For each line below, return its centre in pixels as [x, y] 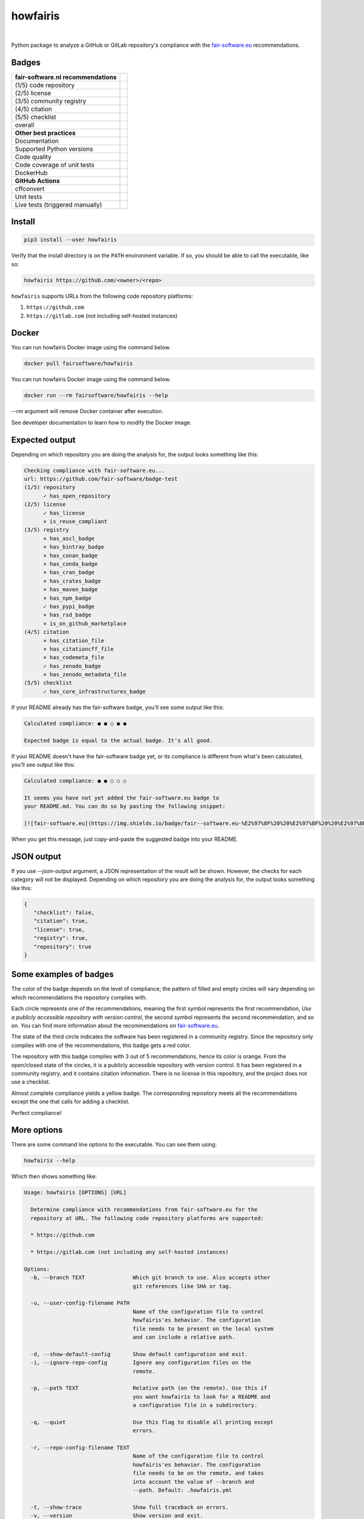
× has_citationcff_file [79, 649]
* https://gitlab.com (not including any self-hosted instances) [130, 1252]
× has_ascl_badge [69, 538]
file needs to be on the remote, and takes [198, 1473]
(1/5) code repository [45, 85]
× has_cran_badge [69, 572]
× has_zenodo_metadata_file [85, 675]
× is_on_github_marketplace [85, 623]
